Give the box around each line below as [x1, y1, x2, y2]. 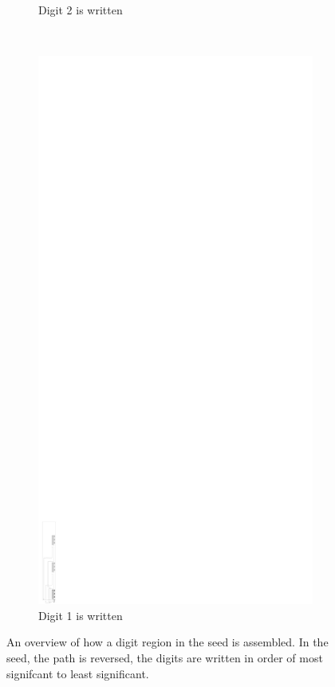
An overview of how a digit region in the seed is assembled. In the [6, 634, 329, 650]
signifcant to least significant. [6, 665, 149, 681]
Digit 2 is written [38, 2, 123, 18]
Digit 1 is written [38, 607, 123, 623]
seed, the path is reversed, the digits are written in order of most [6, 649, 323, 665]
